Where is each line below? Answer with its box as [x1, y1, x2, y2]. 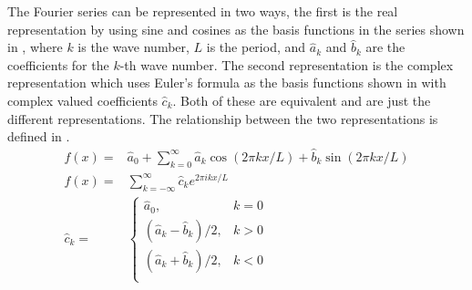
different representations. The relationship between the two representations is [7, 109, 438, 128]
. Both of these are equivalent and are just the [172, 90, 431, 109]
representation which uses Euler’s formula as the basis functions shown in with [7, 73, 446, 92]
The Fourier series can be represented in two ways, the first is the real [7, 2, 398, 20]
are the [365, 37, 405, 57]
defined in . [7, 127, 70, 146]
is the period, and [206, 37, 306, 57]
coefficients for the [7, 55, 109, 74]
